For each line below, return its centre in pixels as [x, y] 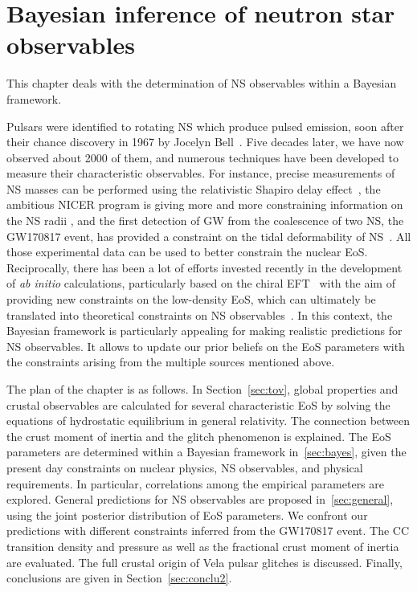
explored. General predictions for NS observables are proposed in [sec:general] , [200, 499]
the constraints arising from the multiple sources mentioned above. [171, 362]
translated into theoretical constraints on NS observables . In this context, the [200, 314]
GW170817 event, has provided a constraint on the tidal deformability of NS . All [209, 236]
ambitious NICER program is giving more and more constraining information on [205, 204]
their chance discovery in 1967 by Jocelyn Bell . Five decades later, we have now [205, 142]
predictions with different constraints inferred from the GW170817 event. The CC [208, 531]
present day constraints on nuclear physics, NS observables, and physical [185, 467]
